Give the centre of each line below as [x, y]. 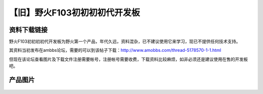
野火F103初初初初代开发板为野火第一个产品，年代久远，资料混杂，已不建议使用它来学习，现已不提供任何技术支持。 [125, 42]
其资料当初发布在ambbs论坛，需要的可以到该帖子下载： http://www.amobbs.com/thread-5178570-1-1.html [115, 50]
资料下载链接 [28, 30]
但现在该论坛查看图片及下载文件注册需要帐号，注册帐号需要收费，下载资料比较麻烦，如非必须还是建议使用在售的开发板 [128, 59]
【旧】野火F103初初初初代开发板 [75, 13]
